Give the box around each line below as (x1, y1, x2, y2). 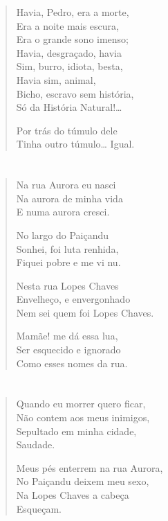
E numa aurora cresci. (16, 204, 110, 219)
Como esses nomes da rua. (16, 355, 128, 370)
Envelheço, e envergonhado (16, 292, 131, 306)
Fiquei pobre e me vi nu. (16, 255, 121, 270)
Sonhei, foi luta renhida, (16, 241, 119, 256)
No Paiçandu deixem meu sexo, (16, 474, 149, 488)
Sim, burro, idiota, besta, (16, 59, 123, 73)
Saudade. (16, 437, 55, 452)
